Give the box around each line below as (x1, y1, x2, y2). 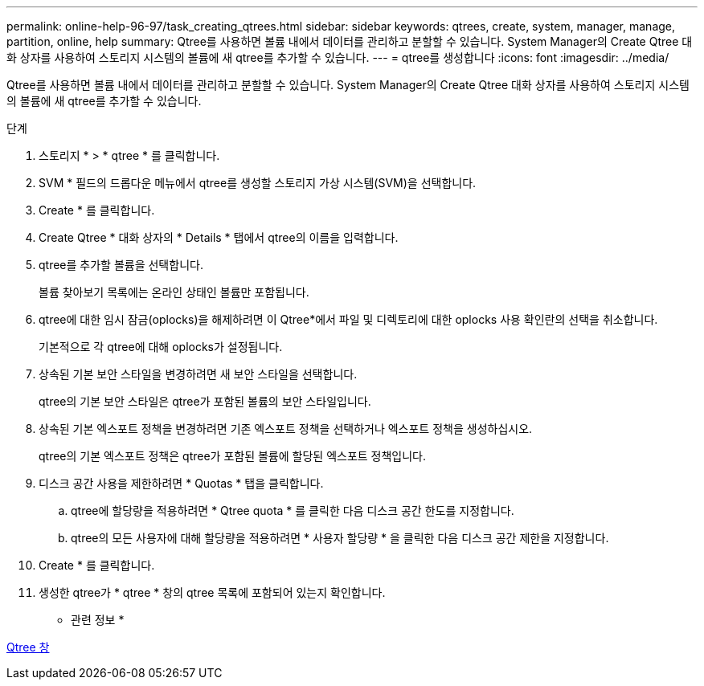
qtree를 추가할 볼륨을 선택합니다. (39, 258, 203, 272)
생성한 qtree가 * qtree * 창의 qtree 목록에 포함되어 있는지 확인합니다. (39, 586, 386, 599)
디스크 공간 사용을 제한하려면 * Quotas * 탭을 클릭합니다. (39, 476, 324, 490)
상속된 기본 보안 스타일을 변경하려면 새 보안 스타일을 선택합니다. (39, 367, 358, 381)
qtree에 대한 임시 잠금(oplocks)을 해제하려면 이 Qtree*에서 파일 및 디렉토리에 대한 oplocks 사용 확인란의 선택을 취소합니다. (39, 312, 658, 326)
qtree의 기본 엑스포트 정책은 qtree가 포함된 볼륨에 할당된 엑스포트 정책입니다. (39, 449, 427, 463)
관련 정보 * (71, 613, 125, 627)
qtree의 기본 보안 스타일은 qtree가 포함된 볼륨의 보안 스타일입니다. (39, 394, 371, 408)
